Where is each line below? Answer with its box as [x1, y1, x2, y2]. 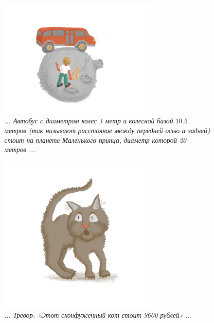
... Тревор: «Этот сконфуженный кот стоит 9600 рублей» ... [4, 309, 192, 320]
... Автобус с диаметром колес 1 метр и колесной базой [4, 116, 173, 126]
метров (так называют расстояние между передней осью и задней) [4, 125, 210, 135]
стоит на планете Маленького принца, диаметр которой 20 [4, 135, 186, 145]
